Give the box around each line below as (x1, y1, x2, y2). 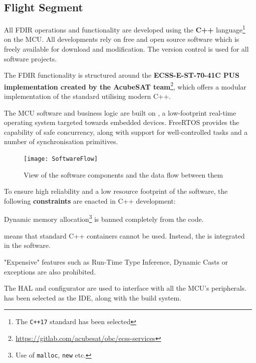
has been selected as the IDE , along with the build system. (4, 292, 182, 302)
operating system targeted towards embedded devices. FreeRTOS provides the (4, 117, 239, 127)
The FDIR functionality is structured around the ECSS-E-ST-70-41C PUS (4, 70, 240, 80)
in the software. (4, 240, 51, 250)
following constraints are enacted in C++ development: (4, 195, 176, 206)
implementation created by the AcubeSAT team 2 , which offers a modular (4, 80, 247, 91)
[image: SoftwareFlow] (24, 155, 98, 163)
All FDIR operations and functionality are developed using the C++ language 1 (4, 23, 246, 34)
